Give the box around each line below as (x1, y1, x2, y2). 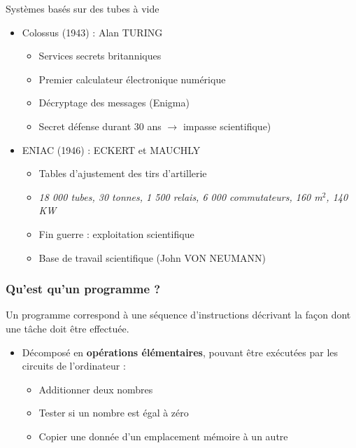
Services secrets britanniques (38, 48, 162, 63)
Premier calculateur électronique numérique (38, 71, 226, 86)
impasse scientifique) (183, 118, 271, 133)
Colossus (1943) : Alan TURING (22, 24, 163, 39)
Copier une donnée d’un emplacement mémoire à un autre (38, 428, 288, 443)
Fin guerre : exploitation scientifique (38, 226, 194, 241)
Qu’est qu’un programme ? (6, 280, 161, 297)
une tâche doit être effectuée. (6, 321, 129, 335)
